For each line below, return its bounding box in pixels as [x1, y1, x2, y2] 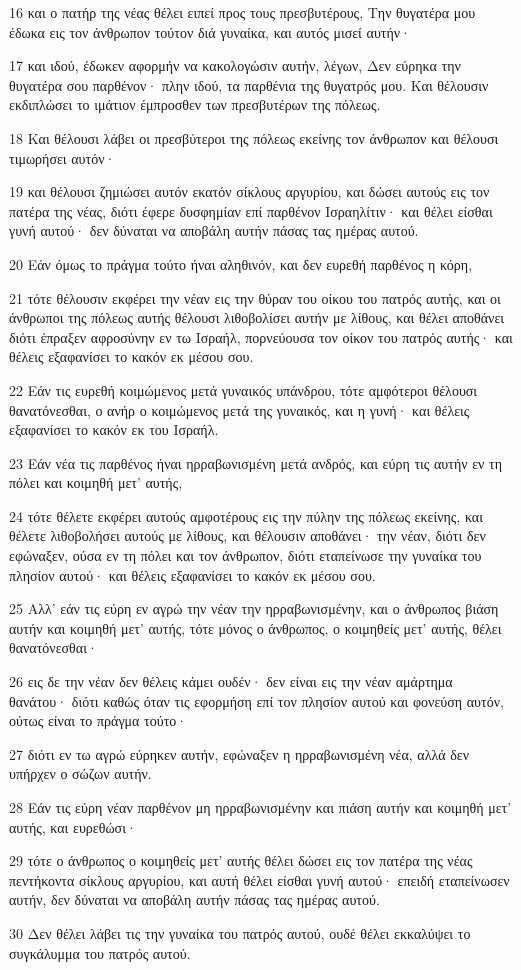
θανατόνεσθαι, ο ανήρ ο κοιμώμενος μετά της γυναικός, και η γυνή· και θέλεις [9, 399, 470, 420]
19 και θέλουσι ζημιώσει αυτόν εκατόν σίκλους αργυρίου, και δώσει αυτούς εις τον [9, 181, 490, 202]
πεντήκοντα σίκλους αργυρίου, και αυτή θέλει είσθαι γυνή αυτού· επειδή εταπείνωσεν [9, 869, 510, 890]
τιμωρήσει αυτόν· [9, 147, 116, 168]
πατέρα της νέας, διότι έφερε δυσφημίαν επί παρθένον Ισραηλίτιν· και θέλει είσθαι [9, 200, 493, 221]
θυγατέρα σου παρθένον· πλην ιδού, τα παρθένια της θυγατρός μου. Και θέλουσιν [9, 74, 489, 95]
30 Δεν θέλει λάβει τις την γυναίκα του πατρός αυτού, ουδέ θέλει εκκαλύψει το [9, 922, 471, 943]
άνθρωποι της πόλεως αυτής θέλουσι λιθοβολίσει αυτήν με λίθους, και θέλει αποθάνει [9, 307, 505, 328]
